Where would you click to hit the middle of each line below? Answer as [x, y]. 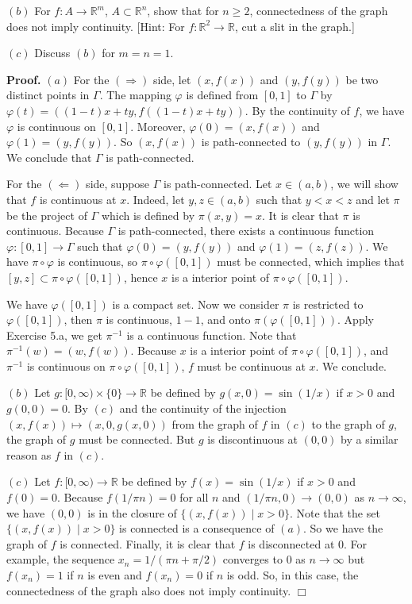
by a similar [370, 439]
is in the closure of [132, 512]
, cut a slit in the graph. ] [295, 26]
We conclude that [49, 157]
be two [362, 79]
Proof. [24, 79]
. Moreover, [158, 126]
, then [78, 319]
